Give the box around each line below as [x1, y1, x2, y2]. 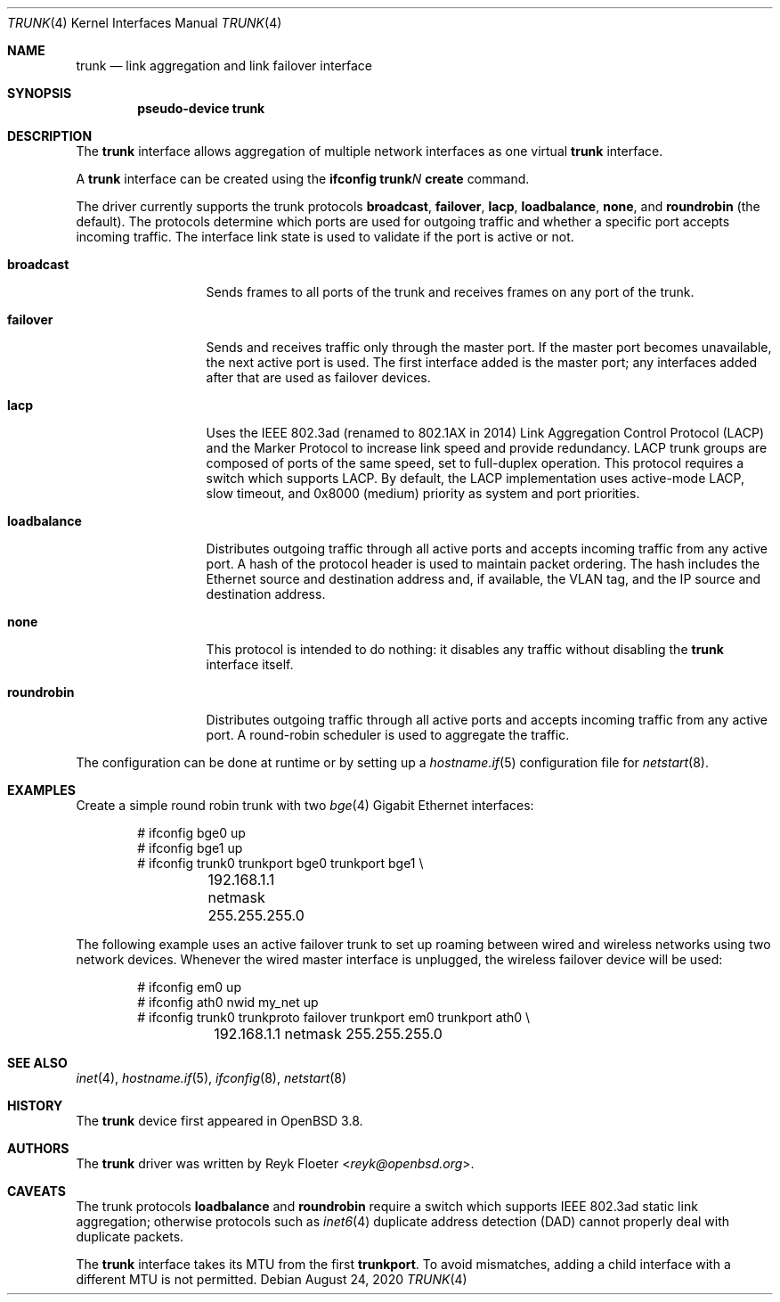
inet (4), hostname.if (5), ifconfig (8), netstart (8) [76, 1070, 347, 1085]
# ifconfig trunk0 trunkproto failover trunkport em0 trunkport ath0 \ [137, 1010, 531, 1025]
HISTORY [7, 1098, 63, 1113]
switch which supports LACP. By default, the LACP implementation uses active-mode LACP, [206, 471, 744, 486]
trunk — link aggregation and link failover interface [76, 58, 373, 73]
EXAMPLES [7, 782, 76, 798]
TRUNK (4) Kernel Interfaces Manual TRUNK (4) [7, 15, 282, 30]
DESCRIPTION [7, 128, 93, 143]
